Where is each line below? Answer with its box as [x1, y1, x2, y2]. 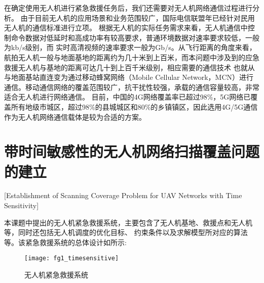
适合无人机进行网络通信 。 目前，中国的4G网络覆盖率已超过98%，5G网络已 [4, 91, 251, 102]
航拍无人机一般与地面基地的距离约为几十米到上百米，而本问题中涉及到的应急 [4, 52, 259, 62]
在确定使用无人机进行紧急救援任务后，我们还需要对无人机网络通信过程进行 [4, 3, 252, 13]
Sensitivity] [4, 200, 39, 211]
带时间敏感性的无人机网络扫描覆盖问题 [4, 141, 260, 162]
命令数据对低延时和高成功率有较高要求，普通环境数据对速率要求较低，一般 [11, 32, 259, 42]
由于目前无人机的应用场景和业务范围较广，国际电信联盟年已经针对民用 [20, 12, 255, 23]
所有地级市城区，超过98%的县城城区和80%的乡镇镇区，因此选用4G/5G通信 [11, 101, 258, 112]
